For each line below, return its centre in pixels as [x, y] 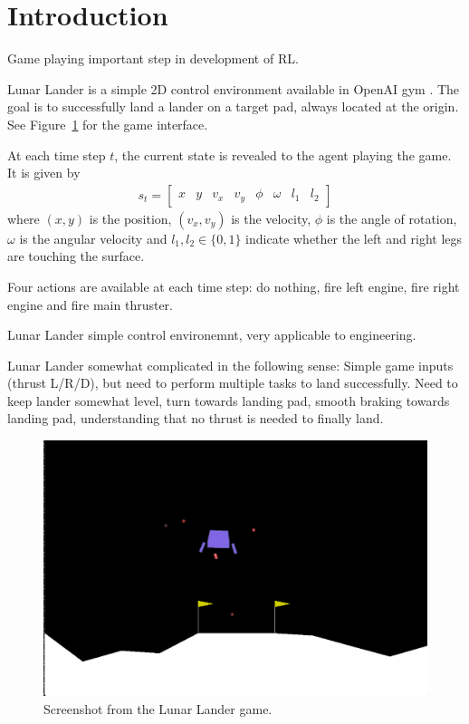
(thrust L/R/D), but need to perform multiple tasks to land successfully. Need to [233, 383]
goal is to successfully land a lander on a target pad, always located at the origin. [233, 106]
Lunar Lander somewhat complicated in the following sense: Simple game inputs [230, 365]
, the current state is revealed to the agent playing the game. [283, 154]
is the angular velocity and [93, 238]
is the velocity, [271, 218]
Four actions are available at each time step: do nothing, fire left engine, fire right [234, 286]
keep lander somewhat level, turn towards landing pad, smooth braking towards [229, 400]
